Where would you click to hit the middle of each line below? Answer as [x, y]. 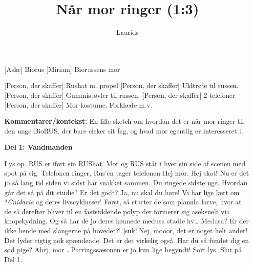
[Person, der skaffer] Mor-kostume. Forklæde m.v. [78, 104]
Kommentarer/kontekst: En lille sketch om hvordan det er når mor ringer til [124, 121]
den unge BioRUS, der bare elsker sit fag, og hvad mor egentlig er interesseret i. [124, 130]
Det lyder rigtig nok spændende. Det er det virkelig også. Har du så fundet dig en [127, 240]
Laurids [127, 32]
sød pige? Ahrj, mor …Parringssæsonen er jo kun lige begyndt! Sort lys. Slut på [123, 250]
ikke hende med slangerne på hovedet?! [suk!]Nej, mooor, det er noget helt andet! [126, 231]
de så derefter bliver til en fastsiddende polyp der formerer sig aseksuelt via [117, 211]
